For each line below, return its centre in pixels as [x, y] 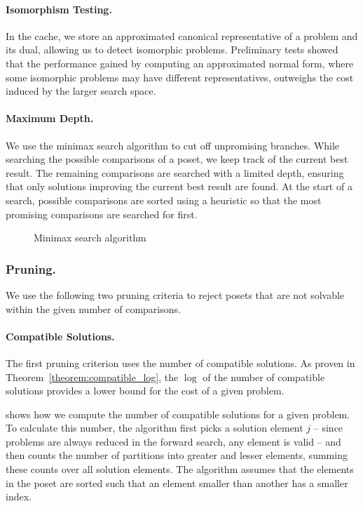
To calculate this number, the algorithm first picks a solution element [155, 428]
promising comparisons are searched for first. [102, 214]
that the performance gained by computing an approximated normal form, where [180, 63]
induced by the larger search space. [81, 91]
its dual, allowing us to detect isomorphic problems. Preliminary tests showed [172, 49]
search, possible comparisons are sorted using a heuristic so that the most [164, 200]
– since [328, 428]
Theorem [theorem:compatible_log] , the [92, 377]
